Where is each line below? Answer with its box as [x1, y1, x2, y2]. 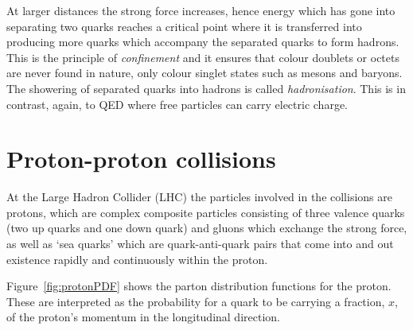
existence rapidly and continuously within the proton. [6, 250, 268, 267]
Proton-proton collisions [6, 142, 276, 175]
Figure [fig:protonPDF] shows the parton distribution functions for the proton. [6, 278, 392, 294]
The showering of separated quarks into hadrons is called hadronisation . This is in [6, 80, 406, 96]
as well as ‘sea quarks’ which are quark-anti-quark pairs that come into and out [6, 235, 394, 252]
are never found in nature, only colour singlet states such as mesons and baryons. [6, 64, 403, 81]
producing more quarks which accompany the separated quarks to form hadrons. [6, 33, 399, 50]
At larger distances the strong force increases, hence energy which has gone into [6, 2, 395, 18]
